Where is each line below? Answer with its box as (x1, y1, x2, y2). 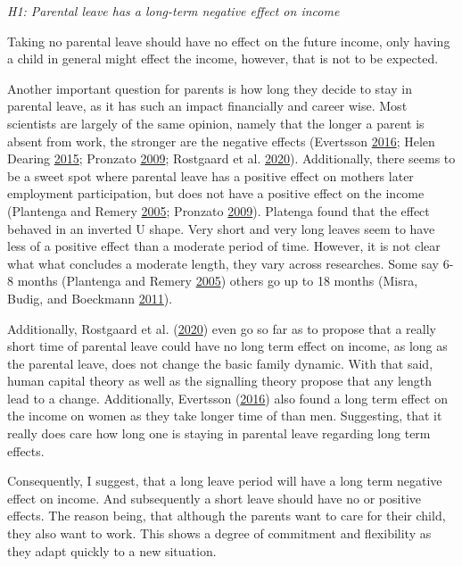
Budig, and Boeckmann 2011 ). (7, 288, 173, 307)
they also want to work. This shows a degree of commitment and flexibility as (7, 524, 432, 543)
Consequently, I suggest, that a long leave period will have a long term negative (7, 471, 442, 490)
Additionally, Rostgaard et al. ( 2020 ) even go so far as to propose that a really (7, 319, 436, 337)
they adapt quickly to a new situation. (7, 541, 217, 560)
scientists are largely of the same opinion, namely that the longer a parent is (7, 113, 425, 132)
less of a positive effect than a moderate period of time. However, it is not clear (7, 237, 441, 255)
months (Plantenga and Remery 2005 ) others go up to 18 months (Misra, (17, 271, 418, 290)
